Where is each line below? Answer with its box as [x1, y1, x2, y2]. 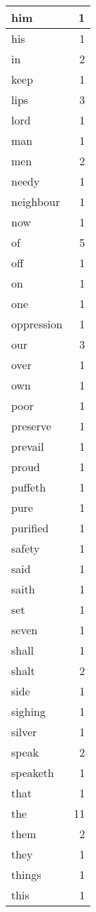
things [11, 866, 41, 882]
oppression [11, 316, 63, 332]
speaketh [11, 764, 54, 781]
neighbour [11, 193, 60, 210]
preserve [11, 418, 52, 434]
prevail [11, 438, 44, 454]
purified [11, 520, 49, 536]
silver [11, 724, 37, 740]
